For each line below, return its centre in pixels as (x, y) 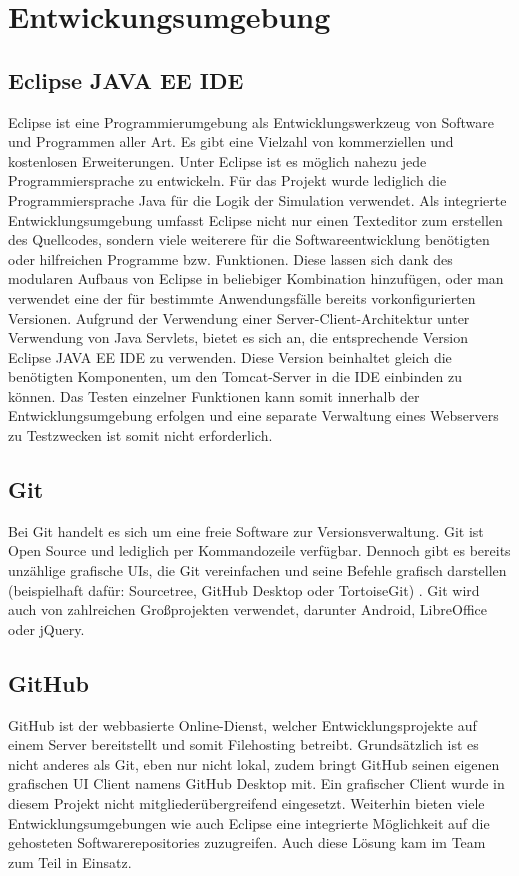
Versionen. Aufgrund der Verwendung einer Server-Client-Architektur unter (239, 317)
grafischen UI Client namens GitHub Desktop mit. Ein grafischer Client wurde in (256, 783)
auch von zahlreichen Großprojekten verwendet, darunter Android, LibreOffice (247, 609)
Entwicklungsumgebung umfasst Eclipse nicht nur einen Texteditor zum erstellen (255, 219)
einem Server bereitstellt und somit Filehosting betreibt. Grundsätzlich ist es (243, 744)
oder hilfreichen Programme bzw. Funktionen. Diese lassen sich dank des (230, 258)
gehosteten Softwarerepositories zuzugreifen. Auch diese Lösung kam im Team (247, 842)
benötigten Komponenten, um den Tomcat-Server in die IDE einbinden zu (235, 376)
